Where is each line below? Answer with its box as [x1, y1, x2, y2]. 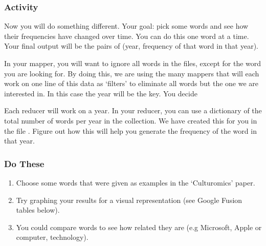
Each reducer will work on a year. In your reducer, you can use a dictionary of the [4, 105, 262, 116]
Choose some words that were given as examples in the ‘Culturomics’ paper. [16, 177, 255, 188]
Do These [4, 157, 45, 170]
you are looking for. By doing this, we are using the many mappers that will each [4, 68, 259, 78]
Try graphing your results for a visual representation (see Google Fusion [16, 194, 242, 205]
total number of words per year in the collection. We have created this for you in [4, 115, 257, 126]
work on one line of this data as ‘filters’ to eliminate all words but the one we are [4, 78, 259, 89]
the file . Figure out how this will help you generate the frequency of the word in [4, 125, 257, 136]
